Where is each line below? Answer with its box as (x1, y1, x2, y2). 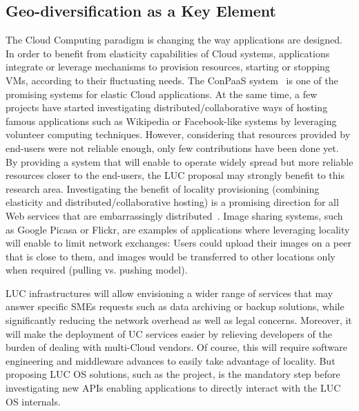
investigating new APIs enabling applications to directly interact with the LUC (6, 381, 341, 395)
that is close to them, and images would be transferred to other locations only (6, 249, 336, 263)
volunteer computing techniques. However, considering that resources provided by (6, 127, 351, 142)
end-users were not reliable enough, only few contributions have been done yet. (6, 140, 339, 155)
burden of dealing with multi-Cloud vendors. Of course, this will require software (6, 340, 347, 354)
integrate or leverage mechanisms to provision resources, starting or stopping (6, 59, 330, 74)
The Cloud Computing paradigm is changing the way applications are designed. (6, 32, 342, 47)
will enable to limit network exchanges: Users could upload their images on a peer (6, 236, 351, 250)
